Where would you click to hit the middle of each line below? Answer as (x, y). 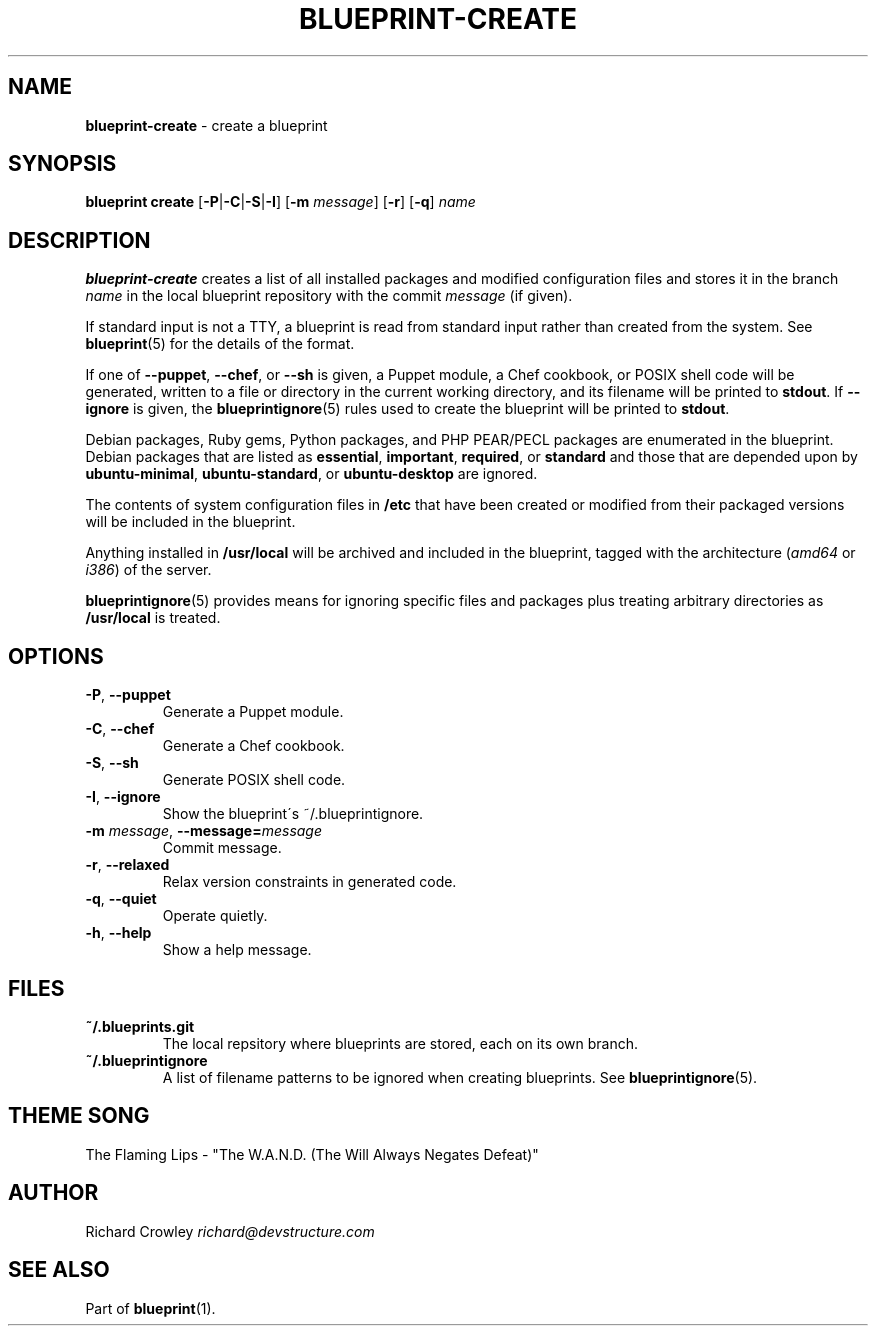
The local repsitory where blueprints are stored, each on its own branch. (400, 1043)
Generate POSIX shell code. (254, 780)
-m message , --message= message (204, 831)
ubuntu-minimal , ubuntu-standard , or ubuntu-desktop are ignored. (311, 474)
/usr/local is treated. (153, 618)
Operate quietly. (215, 916)
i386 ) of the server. (148, 570)
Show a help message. (237, 950)
